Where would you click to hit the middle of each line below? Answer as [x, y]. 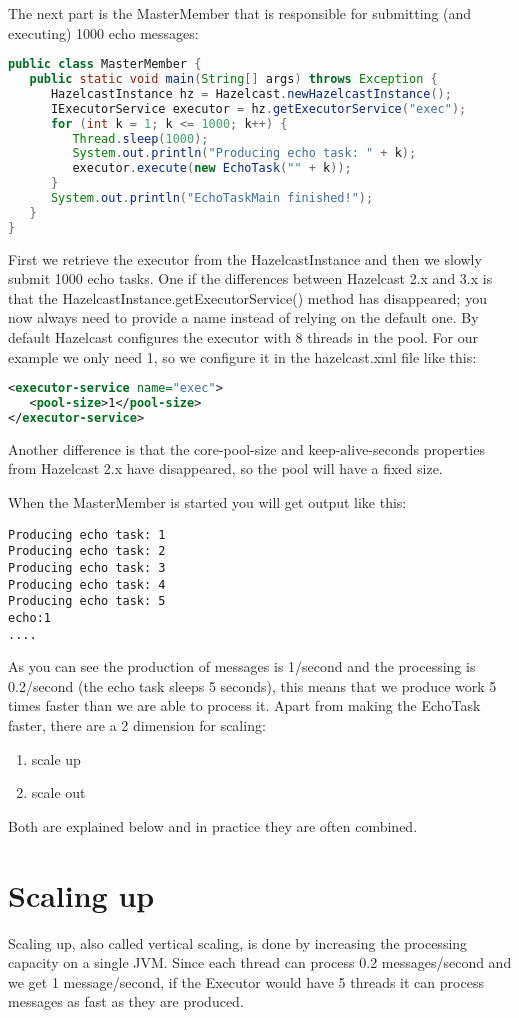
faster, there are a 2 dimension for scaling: [137, 725]
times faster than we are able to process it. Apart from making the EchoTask [244, 705]
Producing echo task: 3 [87, 567]
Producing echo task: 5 [87, 601]
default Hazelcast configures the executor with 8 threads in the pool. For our [243, 337]
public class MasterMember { [105, 64]
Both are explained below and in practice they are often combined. [213, 825]
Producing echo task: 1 [87, 534]
